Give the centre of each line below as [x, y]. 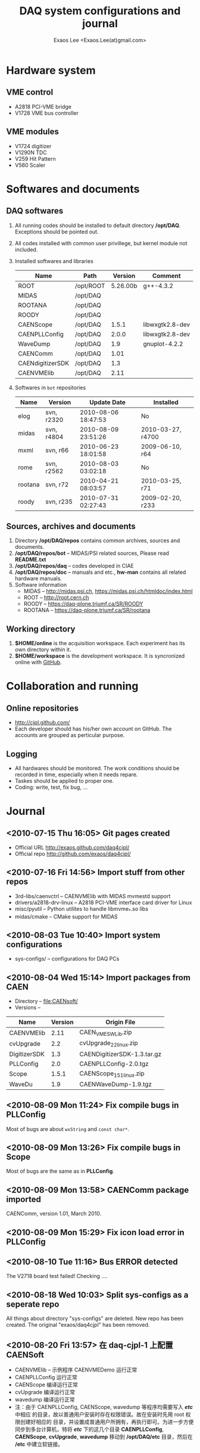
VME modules [33, 132]
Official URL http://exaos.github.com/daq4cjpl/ [72, 847]
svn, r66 [57, 450]
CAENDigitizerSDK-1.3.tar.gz [121, 1054]
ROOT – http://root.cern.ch [56, 598]
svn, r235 [59, 501]
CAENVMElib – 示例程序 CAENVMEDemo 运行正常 [76, 1370]
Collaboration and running [72, 686]
